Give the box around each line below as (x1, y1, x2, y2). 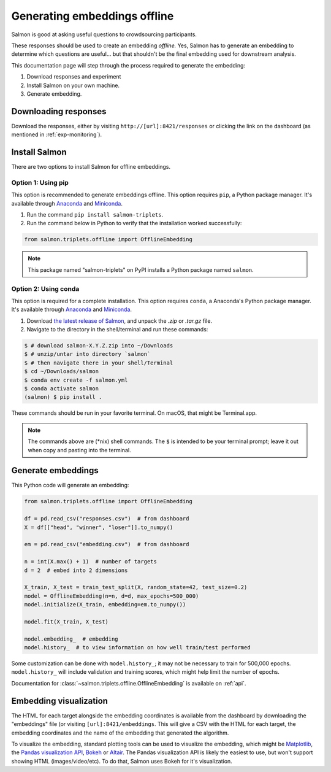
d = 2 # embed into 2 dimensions (24, 566, 128, 574)
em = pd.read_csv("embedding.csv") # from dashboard (24, 541, 189, 548)
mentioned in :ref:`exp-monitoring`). (11, 131, 102, 138)
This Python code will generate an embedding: (11, 482, 129, 489)
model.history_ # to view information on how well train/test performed (24, 644, 251, 651)
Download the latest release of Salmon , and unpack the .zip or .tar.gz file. (26, 317, 213, 325)
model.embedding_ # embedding (24, 635, 119, 643)
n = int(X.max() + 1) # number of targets (24, 558, 158, 565)
